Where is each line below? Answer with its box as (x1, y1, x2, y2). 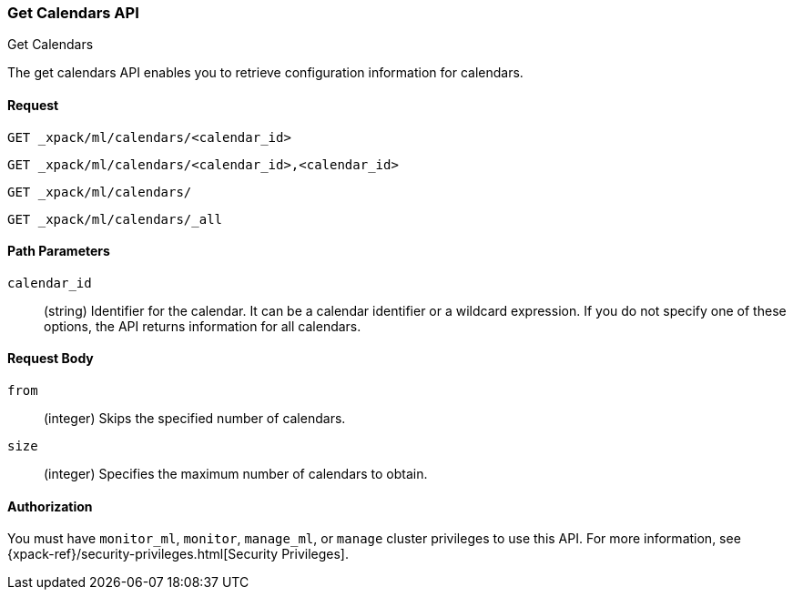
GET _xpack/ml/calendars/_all (7, 211, 223, 227)
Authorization (7, 498, 93, 514)
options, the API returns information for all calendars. (44, 318, 361, 334)
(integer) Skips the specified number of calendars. (44, 410, 346, 427)
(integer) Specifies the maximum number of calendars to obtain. (44, 466, 428, 482)
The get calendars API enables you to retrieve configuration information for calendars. (7, 65, 524, 81)
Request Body (7, 350, 94, 367)
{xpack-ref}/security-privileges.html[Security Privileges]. (7, 546, 349, 562)
